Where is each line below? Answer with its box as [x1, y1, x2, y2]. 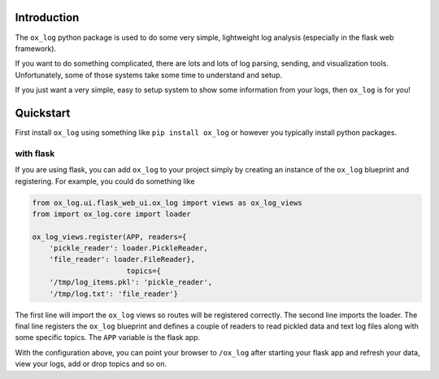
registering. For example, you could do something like [15, 176, 195, 186]
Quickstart [15, 106, 71, 120]
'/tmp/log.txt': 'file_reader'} [49, 289, 179, 298]
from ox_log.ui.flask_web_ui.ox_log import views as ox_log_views [32, 198, 302, 207]
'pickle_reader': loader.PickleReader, [49, 244, 209, 253]
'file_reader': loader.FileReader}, [49, 255, 195, 264]
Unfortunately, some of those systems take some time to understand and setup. [15, 70, 282, 80]
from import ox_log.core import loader [32, 209, 191, 219]
